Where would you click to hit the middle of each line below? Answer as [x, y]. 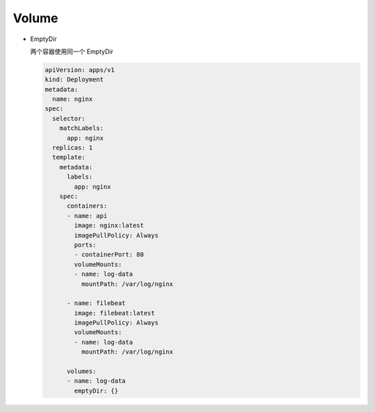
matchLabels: [82, 128]
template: [69, 157]
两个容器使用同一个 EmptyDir [72, 51]
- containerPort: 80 [109, 255]
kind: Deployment [74, 80]
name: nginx [73, 99]
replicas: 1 [73, 148]
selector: [69, 118]
